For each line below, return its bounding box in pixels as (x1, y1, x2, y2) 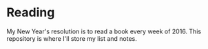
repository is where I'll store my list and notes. (6, 34, 137, 42)
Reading (6, 5, 55, 20)
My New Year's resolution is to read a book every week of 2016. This (6, 27, 201, 35)
